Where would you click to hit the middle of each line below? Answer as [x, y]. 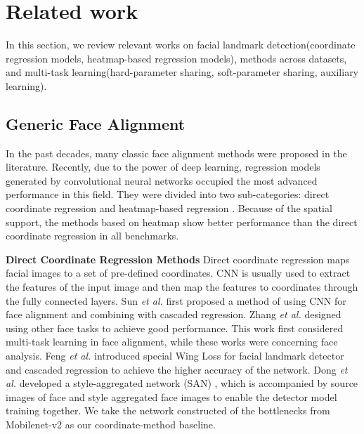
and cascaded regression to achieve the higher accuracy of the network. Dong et [177, 369]
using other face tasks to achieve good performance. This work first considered [175, 328]
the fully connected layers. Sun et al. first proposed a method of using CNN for [176, 300]
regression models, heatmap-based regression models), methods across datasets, [176, 58]
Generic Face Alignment [96, 123]
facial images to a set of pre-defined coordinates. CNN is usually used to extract [178, 273]
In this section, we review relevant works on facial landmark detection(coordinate [181, 45]
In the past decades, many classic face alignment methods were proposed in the [176, 153]
